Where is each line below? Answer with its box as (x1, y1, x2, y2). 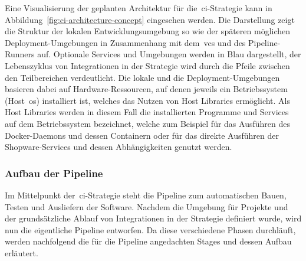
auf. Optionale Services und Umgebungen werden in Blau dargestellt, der (37, 48, 301, 60)
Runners (5, 48, 35, 60)
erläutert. (5, 246, 38, 259)
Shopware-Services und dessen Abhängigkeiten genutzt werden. (5, 141, 232, 153)
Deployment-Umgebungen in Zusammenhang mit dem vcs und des (5, 36, 246, 48)
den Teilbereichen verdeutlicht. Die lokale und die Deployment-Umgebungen (5, 71, 280, 83)
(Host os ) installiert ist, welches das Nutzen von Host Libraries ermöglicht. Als (5, 94, 291, 106)
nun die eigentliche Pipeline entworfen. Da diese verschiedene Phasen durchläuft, (5, 223, 296, 236)
